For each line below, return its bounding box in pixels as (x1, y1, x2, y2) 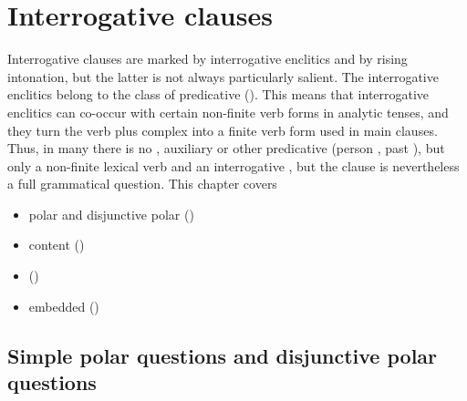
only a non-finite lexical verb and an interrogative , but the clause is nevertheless (7, 156, 460, 175)
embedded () (28, 296, 99, 315)
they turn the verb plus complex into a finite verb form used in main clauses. (7, 120, 438, 139)
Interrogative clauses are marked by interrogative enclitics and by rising (7, 49, 408, 68)
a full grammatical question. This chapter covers (7, 174, 277, 193)
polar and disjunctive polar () (28, 204, 194, 223)
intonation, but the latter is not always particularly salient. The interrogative (7, 67, 439, 86)
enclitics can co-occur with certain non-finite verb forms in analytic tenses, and (7, 102, 449, 121)
